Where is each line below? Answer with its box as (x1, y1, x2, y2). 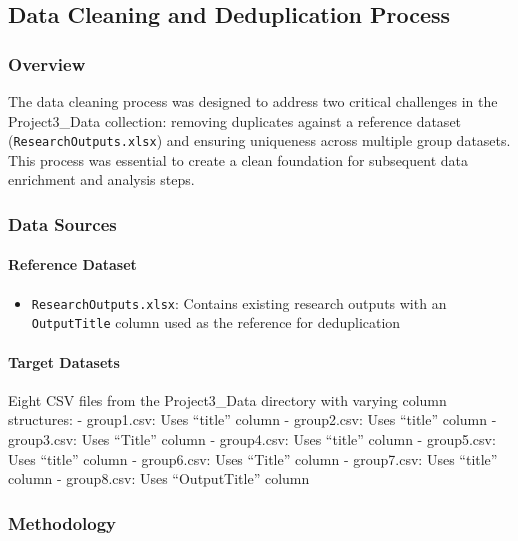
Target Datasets (8, 351, 120, 372)
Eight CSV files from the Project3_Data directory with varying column (8, 389, 447, 410)
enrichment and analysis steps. (8, 169, 195, 190)
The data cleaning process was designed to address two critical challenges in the (8, 91, 498, 111)
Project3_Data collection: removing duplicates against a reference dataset (8, 110, 462, 131)
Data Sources (8, 211, 117, 236)
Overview (8, 51, 86, 76)
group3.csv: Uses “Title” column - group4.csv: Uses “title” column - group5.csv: (8, 428, 496, 449)
